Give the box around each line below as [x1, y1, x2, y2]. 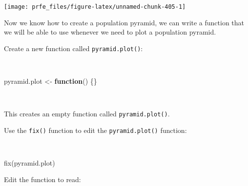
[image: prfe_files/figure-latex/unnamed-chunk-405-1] [4, 3, 186, 10]
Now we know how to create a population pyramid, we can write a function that [4, 17, 245, 27]
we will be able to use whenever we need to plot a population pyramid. [4, 27, 216, 37]
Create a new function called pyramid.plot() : [4, 43, 143, 53]
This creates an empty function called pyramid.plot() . [4, 109, 170, 119]
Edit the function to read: [4, 174, 81, 184]
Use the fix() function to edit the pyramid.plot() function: [4, 125, 187, 135]
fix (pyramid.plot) [4, 158, 55, 168]
